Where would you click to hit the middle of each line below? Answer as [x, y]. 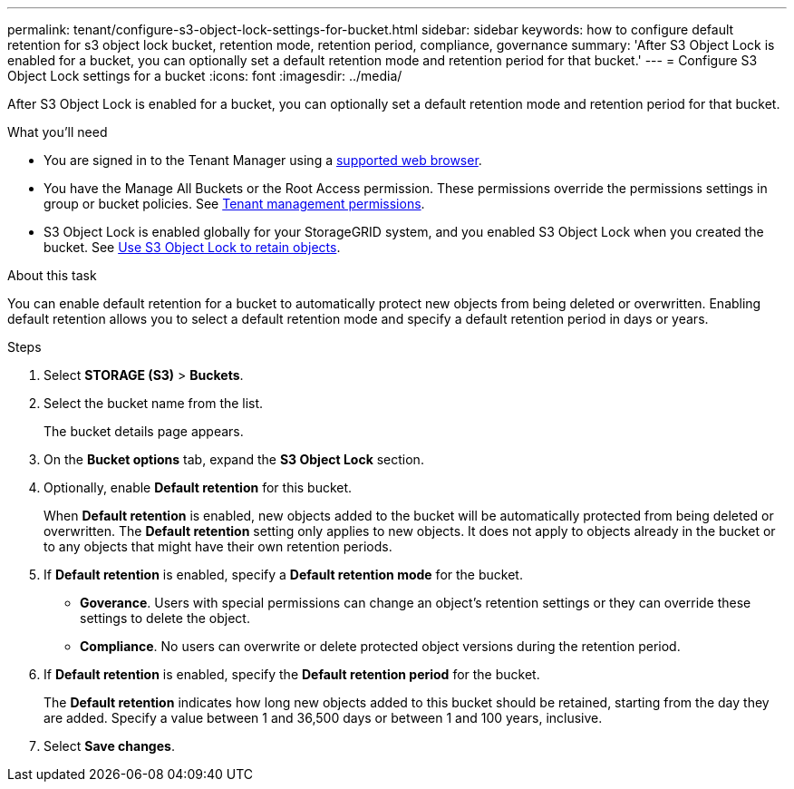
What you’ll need [58, 132]
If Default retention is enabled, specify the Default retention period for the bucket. [292, 674]
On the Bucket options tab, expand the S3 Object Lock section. [234, 459]
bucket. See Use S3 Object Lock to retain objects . [192, 247]
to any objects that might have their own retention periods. [218, 546]
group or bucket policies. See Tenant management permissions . [234, 204]
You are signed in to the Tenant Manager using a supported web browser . [263, 160]
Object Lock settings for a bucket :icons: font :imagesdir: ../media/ [205, 76]
